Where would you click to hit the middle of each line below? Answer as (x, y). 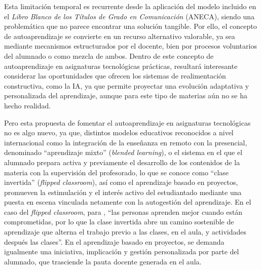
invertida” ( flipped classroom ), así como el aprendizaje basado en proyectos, (121, 182)
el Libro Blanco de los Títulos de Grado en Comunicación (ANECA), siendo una (129, 16)
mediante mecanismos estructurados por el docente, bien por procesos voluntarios (130, 46)
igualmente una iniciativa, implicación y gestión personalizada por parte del (122, 252)
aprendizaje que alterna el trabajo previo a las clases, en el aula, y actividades (125, 232)
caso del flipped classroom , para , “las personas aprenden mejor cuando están (123, 211)
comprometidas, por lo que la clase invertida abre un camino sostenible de (119, 222)
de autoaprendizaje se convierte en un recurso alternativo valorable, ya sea (120, 36)
